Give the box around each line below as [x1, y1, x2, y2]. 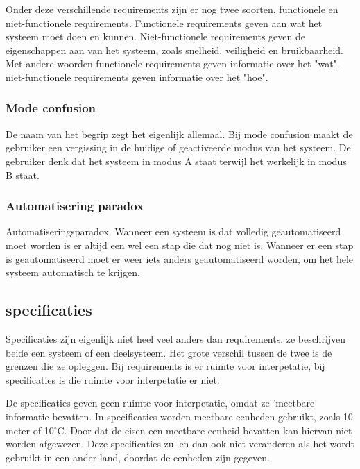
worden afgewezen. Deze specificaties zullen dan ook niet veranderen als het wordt [6, 436, 354, 451]
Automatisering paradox [6, 197, 144, 214]
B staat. [6, 167, 40, 182]
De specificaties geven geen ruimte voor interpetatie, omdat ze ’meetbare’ [6, 395, 318, 410]
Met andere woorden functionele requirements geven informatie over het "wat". [6, 56, 340, 71]
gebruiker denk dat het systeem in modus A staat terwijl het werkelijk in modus [6, 153, 347, 168]
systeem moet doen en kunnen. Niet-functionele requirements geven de [6, 29, 305, 44]
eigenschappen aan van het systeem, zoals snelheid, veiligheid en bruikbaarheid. [6, 42, 343, 57]
